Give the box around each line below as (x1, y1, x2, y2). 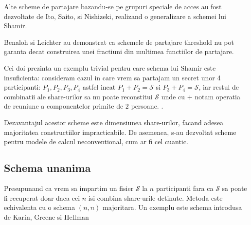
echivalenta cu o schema (4, 202, 75, 212)
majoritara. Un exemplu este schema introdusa (103, 202, 242, 212)
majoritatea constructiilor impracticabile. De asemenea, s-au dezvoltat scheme (4, 127, 236, 137)
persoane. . (131, 101, 163, 111)
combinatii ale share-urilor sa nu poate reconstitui (4, 91, 153, 101)
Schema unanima (4, 160, 91, 175)
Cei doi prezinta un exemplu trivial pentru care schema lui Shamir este (4, 62, 216, 73)
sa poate (222, 183, 247, 193)
